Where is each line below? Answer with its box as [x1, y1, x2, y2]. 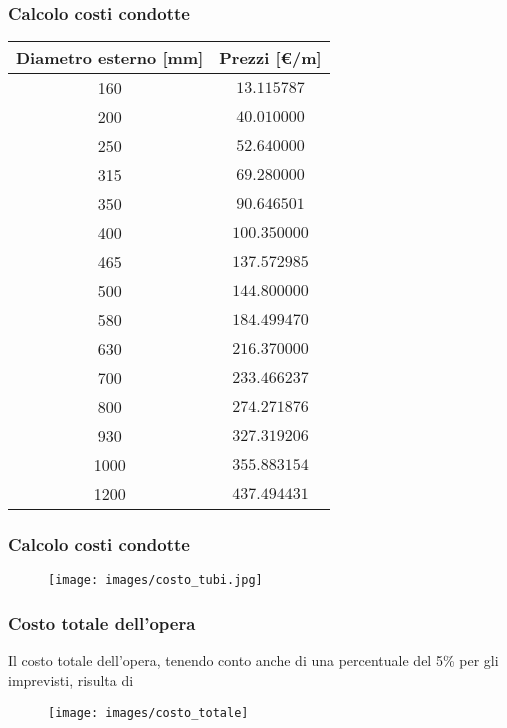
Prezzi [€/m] [219, 46, 322, 70]
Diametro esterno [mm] [16, 46, 204, 70]
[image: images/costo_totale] [48, 705, 249, 720]
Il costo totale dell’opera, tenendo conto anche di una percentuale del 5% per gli [8, 650, 499, 671]
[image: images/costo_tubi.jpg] [48, 573, 263, 588]
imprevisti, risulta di [8, 669, 134, 690]
